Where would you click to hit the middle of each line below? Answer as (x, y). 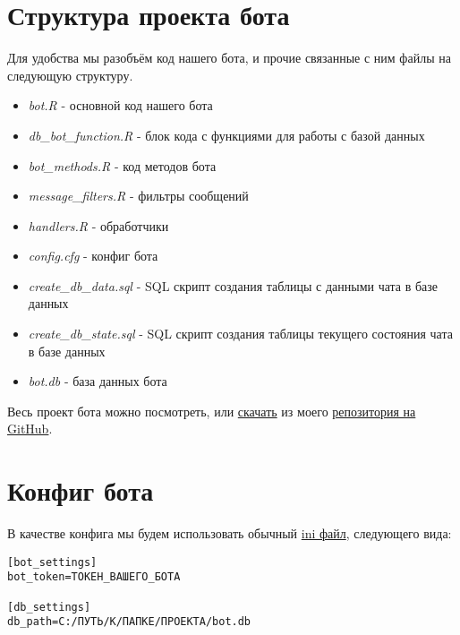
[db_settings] (49, 607)
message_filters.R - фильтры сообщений (138, 196)
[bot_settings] (52, 562)
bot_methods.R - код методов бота (122, 165)
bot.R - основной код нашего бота (120, 105)
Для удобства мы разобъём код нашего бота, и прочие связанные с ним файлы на (229, 58)
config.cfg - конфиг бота (93, 256)
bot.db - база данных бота (98, 381)
